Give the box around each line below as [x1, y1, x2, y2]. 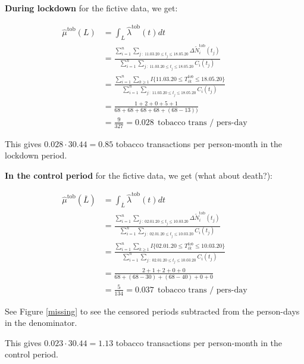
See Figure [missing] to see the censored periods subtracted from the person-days [5, 304, 300, 317]
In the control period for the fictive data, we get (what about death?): [5, 169, 272, 181]
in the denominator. [5, 316, 77, 329]
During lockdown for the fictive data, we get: [5, 2, 178, 14]
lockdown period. [5, 149, 67, 161]
